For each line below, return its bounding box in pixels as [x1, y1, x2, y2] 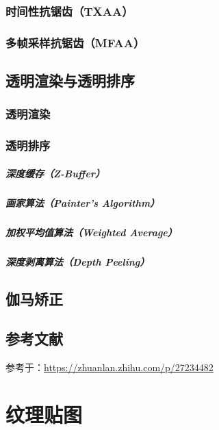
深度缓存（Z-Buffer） [5, 166, 105, 180]
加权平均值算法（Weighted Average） [5, 225, 177, 239]
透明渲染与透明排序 [5, 70, 135, 91]
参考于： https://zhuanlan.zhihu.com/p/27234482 [5, 360, 214, 375]
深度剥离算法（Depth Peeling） [5, 254, 150, 268]
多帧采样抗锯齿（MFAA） [5, 34, 145, 51]
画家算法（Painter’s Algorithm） [5, 195, 160, 210]
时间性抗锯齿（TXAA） [5, 2, 133, 19]
